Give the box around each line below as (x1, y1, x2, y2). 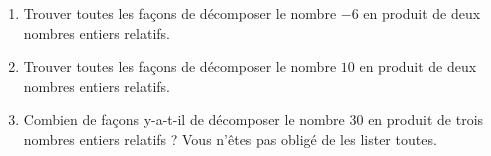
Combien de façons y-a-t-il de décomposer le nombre (23, 109, 345, 130)
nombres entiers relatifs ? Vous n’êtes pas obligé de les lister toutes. (23, 128, 437, 149)
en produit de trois (368, 109, 484, 130)
